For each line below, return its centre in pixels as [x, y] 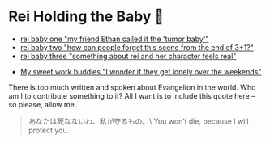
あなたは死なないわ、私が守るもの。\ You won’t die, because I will [138, 121]
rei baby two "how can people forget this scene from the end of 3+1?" [137, 47]
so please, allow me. [43, 104]
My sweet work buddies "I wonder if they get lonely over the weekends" [141, 71]
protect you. [49, 130]
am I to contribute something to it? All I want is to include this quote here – [132, 95]
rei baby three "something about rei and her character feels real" [128, 56]
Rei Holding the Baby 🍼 [86, 17]
